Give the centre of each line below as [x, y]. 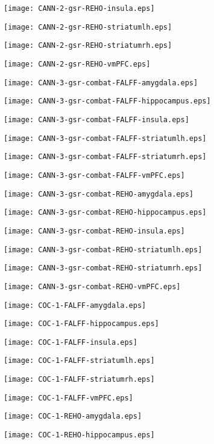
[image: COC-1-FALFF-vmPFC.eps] [68, 398]
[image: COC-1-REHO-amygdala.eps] [73, 416]
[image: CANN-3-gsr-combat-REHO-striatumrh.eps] [103, 268]
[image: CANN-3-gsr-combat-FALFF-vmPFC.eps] [94, 175]
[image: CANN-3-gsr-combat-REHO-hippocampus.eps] [105, 213]
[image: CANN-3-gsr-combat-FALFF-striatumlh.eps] [105, 138]
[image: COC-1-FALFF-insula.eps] [71, 342]
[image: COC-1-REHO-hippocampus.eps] [79, 435]
